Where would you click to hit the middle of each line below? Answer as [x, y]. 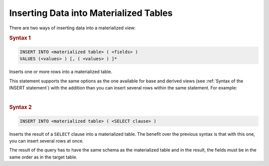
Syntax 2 [20, 107]
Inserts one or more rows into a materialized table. [61, 72]
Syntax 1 [20, 38]
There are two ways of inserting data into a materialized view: [72, 28]
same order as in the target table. [43, 157]
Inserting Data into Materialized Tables [91, 13]
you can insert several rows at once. [47, 141]
